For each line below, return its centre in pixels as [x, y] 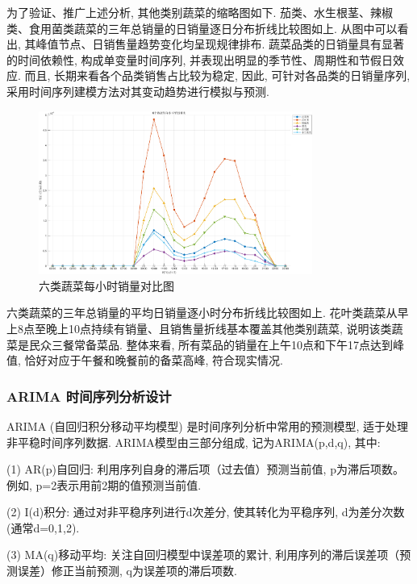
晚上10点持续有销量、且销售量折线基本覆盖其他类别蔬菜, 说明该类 [219, 328]
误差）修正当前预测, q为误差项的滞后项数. [127, 571]
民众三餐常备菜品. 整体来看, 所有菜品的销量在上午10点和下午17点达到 [211, 344]
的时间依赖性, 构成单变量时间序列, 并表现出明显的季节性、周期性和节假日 [200, 59]
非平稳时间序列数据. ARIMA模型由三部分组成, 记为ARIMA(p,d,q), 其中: [194, 442]
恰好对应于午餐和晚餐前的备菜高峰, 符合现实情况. [154, 360]
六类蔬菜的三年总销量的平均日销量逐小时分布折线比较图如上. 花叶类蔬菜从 [202, 313]
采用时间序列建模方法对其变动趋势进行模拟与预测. [138, 91]
